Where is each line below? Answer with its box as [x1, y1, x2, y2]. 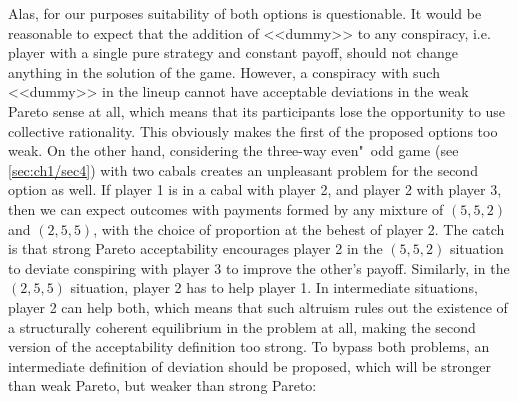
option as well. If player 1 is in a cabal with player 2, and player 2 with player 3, [8, 179, 502, 200]
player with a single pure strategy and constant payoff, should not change [8, 42, 458, 63]
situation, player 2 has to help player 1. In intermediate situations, [70, 277, 478, 298]
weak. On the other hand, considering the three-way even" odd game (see [8, 140, 459, 161]
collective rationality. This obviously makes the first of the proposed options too [8, 120, 498, 141]
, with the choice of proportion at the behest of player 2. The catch [93, 218, 505, 239]
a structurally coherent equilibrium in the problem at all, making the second [8, 316, 476, 337]
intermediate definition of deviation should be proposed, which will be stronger [8, 355, 492, 376]
